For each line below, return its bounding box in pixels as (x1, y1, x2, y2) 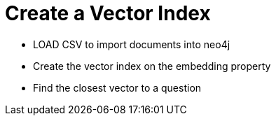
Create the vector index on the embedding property (33, 59, 271, 72)
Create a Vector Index (5, 1, 211, 25)
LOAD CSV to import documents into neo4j (33, 38, 230, 50)
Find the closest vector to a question (33, 81, 202, 94)
